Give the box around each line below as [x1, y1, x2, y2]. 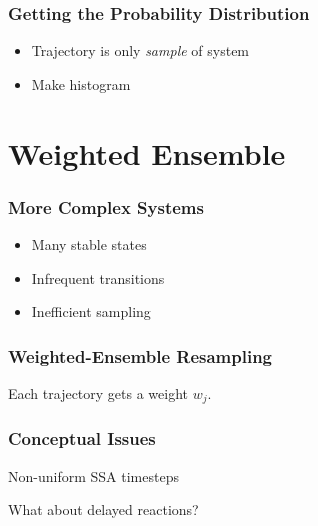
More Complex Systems [8, 194, 204, 219]
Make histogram [31, 73, 131, 94]
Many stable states [31, 234, 147, 254]
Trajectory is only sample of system [31, 40, 250, 61]
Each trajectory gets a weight [8, 383, 188, 403]
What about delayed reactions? [8, 499, 199, 520]
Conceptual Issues [8, 426, 156, 451]
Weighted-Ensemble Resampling [8, 343, 273, 368]
